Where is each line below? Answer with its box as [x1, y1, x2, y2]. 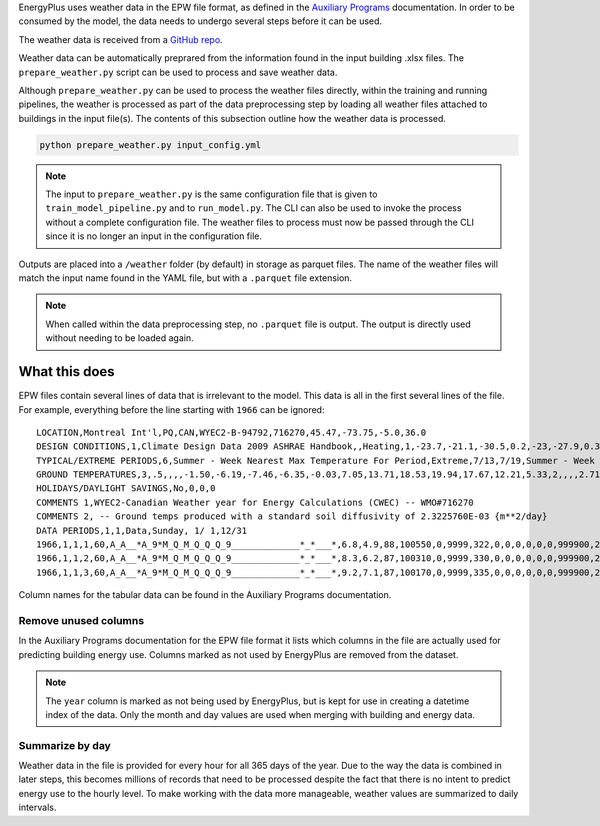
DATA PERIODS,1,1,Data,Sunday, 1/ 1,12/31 [36, 525, 248, 536]
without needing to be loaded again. [45, 332, 194, 344]
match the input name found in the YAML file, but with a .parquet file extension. [18, 272, 353, 284]
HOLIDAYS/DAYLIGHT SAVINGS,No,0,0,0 [36, 483, 216, 494]
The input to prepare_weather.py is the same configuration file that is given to [45, 188, 378, 200]
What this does [18, 363, 115, 380]
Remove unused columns [18, 613, 145, 627]
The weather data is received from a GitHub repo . [18, 33, 224, 45]
